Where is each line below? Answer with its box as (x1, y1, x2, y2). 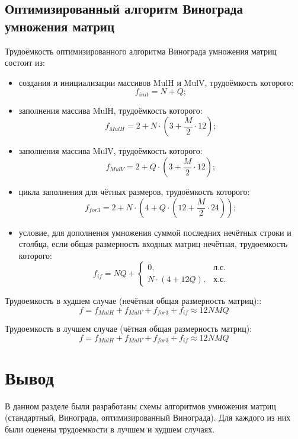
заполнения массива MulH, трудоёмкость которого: (18, 104, 203, 116)
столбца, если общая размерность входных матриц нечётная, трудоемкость (18, 238, 288, 250)
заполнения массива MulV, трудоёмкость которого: (18, 145, 203, 157)
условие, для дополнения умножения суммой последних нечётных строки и (18, 226, 291, 238)
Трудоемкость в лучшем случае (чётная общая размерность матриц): (5, 322, 252, 335)
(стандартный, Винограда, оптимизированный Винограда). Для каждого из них (5, 411, 291, 424)
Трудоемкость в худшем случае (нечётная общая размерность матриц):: (5, 294, 262, 307)
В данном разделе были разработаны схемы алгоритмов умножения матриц (5, 399, 276, 412)
